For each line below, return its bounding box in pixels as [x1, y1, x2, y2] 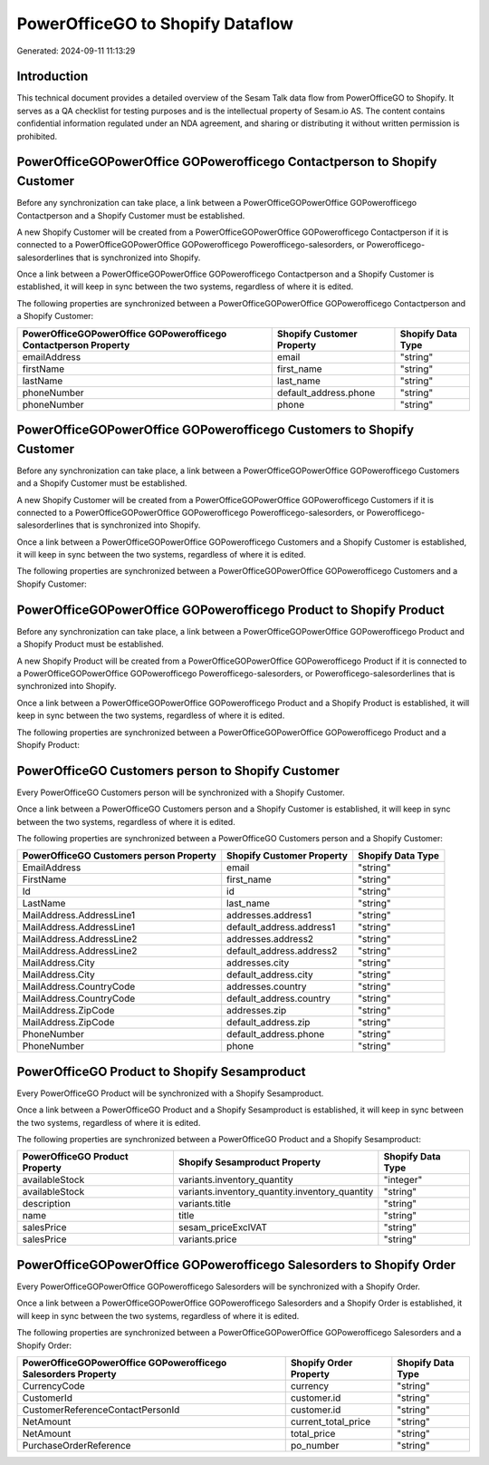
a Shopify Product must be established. [16, 639, 165, 650]
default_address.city [226, 968, 313, 981]
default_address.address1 [226, 921, 336, 934]
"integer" [383, 1174, 423, 1187]
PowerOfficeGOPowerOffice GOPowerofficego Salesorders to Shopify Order [16, 1256, 456, 1273]
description [22, 1198, 72, 1210]
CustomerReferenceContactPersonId [22, 1403, 180, 1416]
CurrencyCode [22, 1379, 85, 1392]
